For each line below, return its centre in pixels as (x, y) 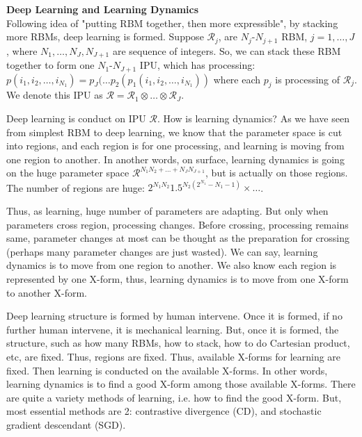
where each (237, 79)
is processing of (308, 79)
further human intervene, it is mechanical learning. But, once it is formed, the (173, 329)
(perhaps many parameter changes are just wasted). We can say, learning (162, 251)
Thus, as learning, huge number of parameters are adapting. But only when (167, 211)
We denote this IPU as (55, 95)
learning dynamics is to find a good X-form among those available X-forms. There (181, 384)
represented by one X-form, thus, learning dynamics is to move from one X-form (178, 278)
